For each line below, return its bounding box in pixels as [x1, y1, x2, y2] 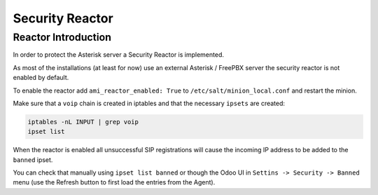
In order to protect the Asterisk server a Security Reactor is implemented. [13, 51, 224, 59]
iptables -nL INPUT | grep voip [27, 118, 139, 126]
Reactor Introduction [13, 31, 112, 43]
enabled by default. [13, 74, 69, 82]
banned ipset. [13, 155, 53, 164]
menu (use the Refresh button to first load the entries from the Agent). [13, 178, 216, 187]
